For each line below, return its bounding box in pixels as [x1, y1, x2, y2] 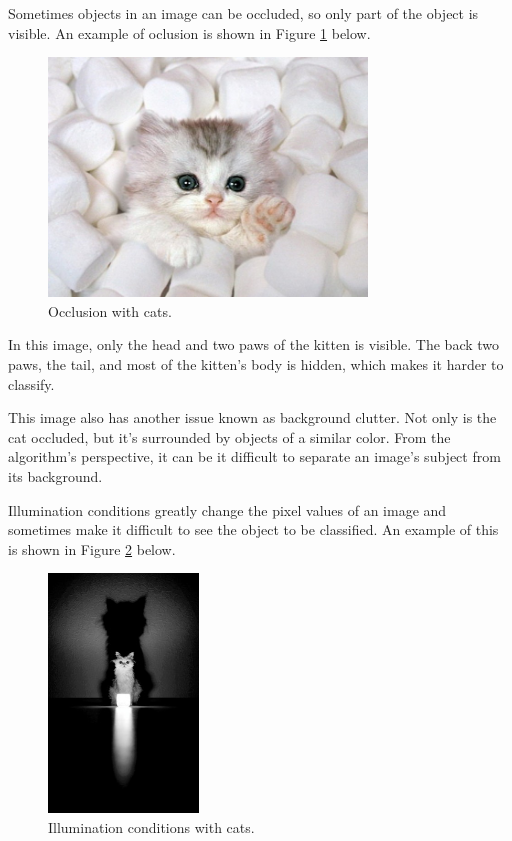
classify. [8, 373, 55, 394]
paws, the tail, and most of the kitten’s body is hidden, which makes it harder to [8, 353, 504, 374]
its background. [8, 465, 103, 486]
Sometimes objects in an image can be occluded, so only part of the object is [8, 3, 479, 23]
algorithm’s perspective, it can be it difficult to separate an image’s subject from [8, 446, 501, 467]
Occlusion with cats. [48, 300, 172, 321]
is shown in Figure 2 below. [8, 538, 176, 559]
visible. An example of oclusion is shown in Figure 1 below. [8, 22, 371, 43]
